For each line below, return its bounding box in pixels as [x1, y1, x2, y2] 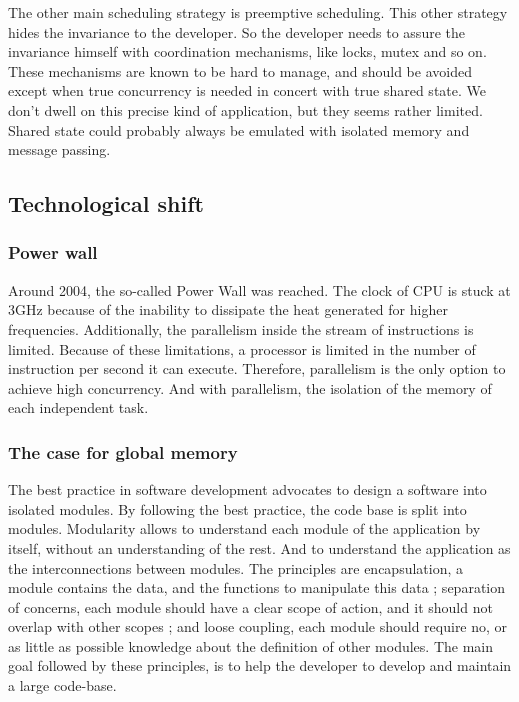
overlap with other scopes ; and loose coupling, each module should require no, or [8, 616, 508, 637]
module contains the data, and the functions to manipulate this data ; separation [8, 577, 505, 598]
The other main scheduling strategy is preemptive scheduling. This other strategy [8, 2, 508, 22]
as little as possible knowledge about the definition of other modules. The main [8, 635, 493, 656]
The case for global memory [8, 439, 238, 464]
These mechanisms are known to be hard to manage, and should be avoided [8, 60, 472, 81]
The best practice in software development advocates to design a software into [8, 479, 487, 500]
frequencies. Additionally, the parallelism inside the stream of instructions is [8, 318, 474, 339]
